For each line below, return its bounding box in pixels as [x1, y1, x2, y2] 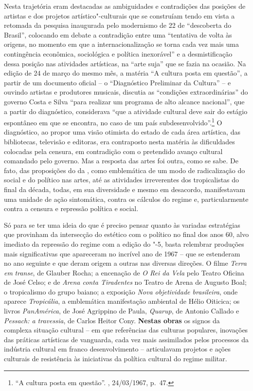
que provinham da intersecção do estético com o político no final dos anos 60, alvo [4, 229, 249, 239]
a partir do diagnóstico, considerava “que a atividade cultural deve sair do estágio [4, 106, 248, 116]
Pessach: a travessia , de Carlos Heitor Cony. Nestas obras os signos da [4, 315, 220, 325]
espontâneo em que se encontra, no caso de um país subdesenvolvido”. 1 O [4, 116, 222, 127]
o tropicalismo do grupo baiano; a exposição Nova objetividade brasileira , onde [4, 286, 238, 296]
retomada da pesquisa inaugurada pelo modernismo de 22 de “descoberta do [4, 20, 232, 30]
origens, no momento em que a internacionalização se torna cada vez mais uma [4, 39, 239, 49]
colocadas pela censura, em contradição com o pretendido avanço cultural [4, 146, 223, 156]
